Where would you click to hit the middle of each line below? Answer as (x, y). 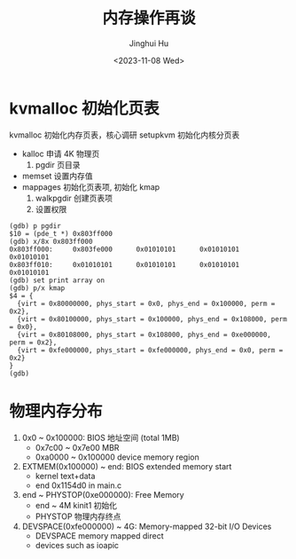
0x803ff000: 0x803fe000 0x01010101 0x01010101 (125, 249)
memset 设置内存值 (57, 176)
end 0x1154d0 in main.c (78, 485)
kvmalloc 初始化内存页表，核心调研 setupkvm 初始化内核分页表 (125, 135)
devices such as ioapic (77, 545)
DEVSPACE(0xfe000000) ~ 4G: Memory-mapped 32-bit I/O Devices (147, 526)
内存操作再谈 (148, 18)
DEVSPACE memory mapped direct (99, 535)
